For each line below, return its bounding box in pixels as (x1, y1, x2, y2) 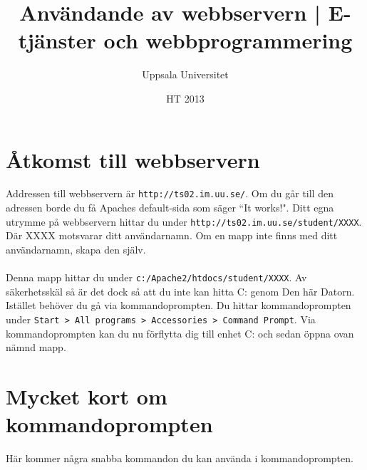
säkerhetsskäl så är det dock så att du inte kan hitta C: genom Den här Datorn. (6, 283, 355, 298)
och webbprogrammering (103, 26, 353, 55)
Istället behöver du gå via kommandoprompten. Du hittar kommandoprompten (6, 298, 351, 313)
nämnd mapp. (6, 340, 66, 355)
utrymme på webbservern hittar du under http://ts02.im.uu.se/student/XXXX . (6, 214, 362, 229)
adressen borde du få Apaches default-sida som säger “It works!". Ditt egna (6, 200, 334, 215)
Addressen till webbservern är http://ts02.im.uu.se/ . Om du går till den (6, 186, 334, 201)
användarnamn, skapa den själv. (6, 241, 146, 256)
